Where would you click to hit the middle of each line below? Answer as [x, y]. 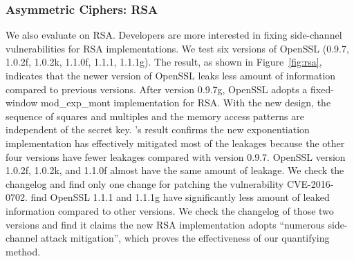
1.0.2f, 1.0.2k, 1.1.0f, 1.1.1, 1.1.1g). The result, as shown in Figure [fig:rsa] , [164, 62]
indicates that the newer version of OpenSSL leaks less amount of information [171, 75]
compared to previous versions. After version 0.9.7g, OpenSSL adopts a [157, 89]
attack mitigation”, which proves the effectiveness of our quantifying [185, 238]
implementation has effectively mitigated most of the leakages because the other [175, 143]
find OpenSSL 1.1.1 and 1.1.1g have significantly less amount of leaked [180, 197]
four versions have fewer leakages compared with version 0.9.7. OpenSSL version [176, 156]
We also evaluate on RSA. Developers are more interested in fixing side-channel [174, 35]
